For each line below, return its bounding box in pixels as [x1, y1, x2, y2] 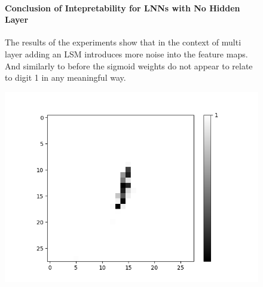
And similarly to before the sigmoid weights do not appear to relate [5, 59, 253, 72]
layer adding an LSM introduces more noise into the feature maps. [5, 47, 248, 60]
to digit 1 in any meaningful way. [5, 71, 126, 84]
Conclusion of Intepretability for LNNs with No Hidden [5, 1, 240, 14]
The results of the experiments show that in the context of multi [5, 36, 241, 48]
